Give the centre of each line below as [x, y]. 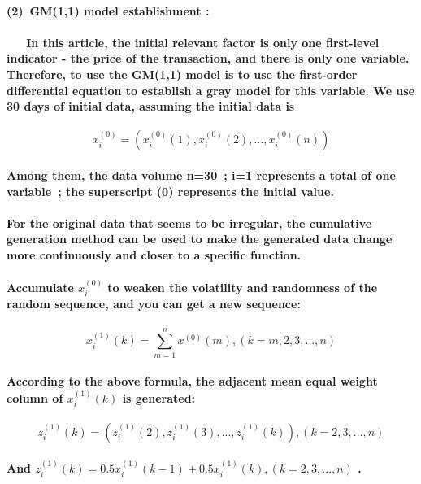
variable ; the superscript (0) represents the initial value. [170, 191]
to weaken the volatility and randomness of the [243, 287]
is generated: [159, 397]
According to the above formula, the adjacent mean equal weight [192, 381]
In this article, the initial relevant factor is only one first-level [203, 42]
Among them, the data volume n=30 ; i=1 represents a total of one [201, 174]
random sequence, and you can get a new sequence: [154, 304]
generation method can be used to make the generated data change [200, 239]
